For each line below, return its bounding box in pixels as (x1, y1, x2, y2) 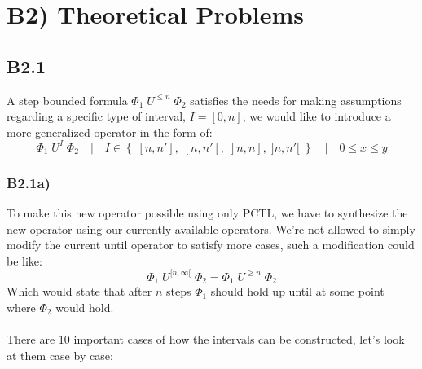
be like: (7, 252, 42, 269)
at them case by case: (7, 346, 113, 363)
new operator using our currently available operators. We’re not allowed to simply (7, 220, 415, 237)
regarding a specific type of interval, (7, 108, 186, 125)
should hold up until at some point (210, 283, 385, 300)
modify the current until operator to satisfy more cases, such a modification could (7, 236, 415, 253)
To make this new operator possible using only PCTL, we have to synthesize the (7, 204, 408, 222)
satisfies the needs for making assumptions (190, 91, 402, 108)
